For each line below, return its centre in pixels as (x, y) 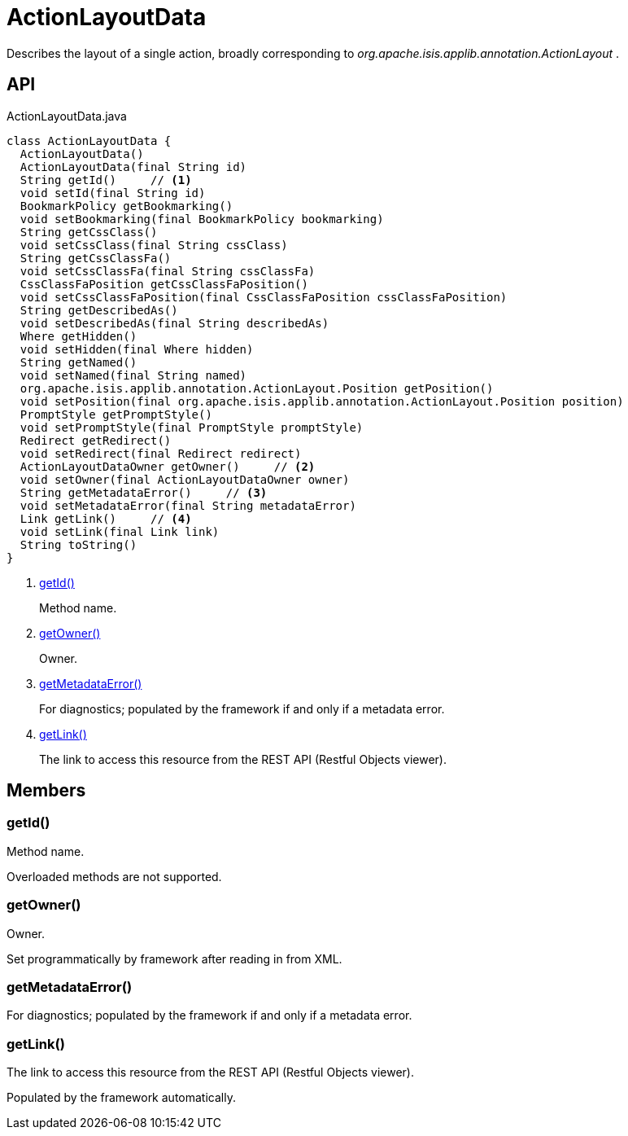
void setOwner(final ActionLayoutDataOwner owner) (185, 479)
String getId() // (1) (106, 180)
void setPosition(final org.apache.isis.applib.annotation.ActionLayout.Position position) (322, 401)
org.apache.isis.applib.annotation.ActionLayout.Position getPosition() (257, 388)
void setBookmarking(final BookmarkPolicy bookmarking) (202, 219)
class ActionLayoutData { (89, 140)
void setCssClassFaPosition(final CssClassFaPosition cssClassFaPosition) (264, 297)
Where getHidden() (78, 336)
